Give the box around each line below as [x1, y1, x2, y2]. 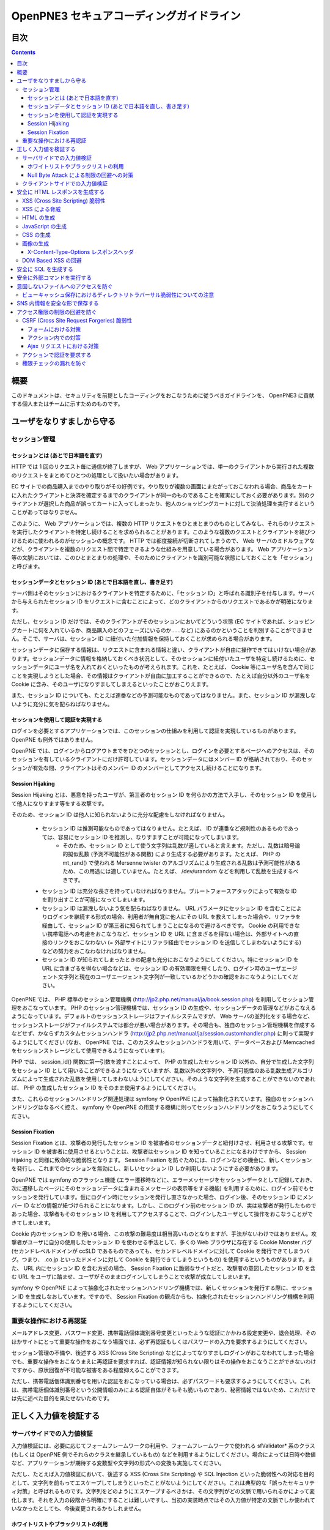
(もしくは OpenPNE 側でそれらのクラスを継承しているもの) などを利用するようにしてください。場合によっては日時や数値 [11, 1450, 316, 1458]
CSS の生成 [22, 231, 51, 239]
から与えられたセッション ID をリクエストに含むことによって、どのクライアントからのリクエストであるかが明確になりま [11, 598, 313, 605]
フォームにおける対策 [28, 325, 81, 333]
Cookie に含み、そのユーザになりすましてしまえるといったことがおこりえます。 [11, 680, 212, 688]
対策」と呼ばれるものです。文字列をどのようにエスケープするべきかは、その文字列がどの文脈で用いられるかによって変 [16, 1488, 315, 1495]
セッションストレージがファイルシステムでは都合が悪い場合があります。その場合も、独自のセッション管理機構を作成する [11, 1021, 316, 1028]
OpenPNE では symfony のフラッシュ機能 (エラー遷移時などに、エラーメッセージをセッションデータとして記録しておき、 [11, 1176, 316, 1184]
